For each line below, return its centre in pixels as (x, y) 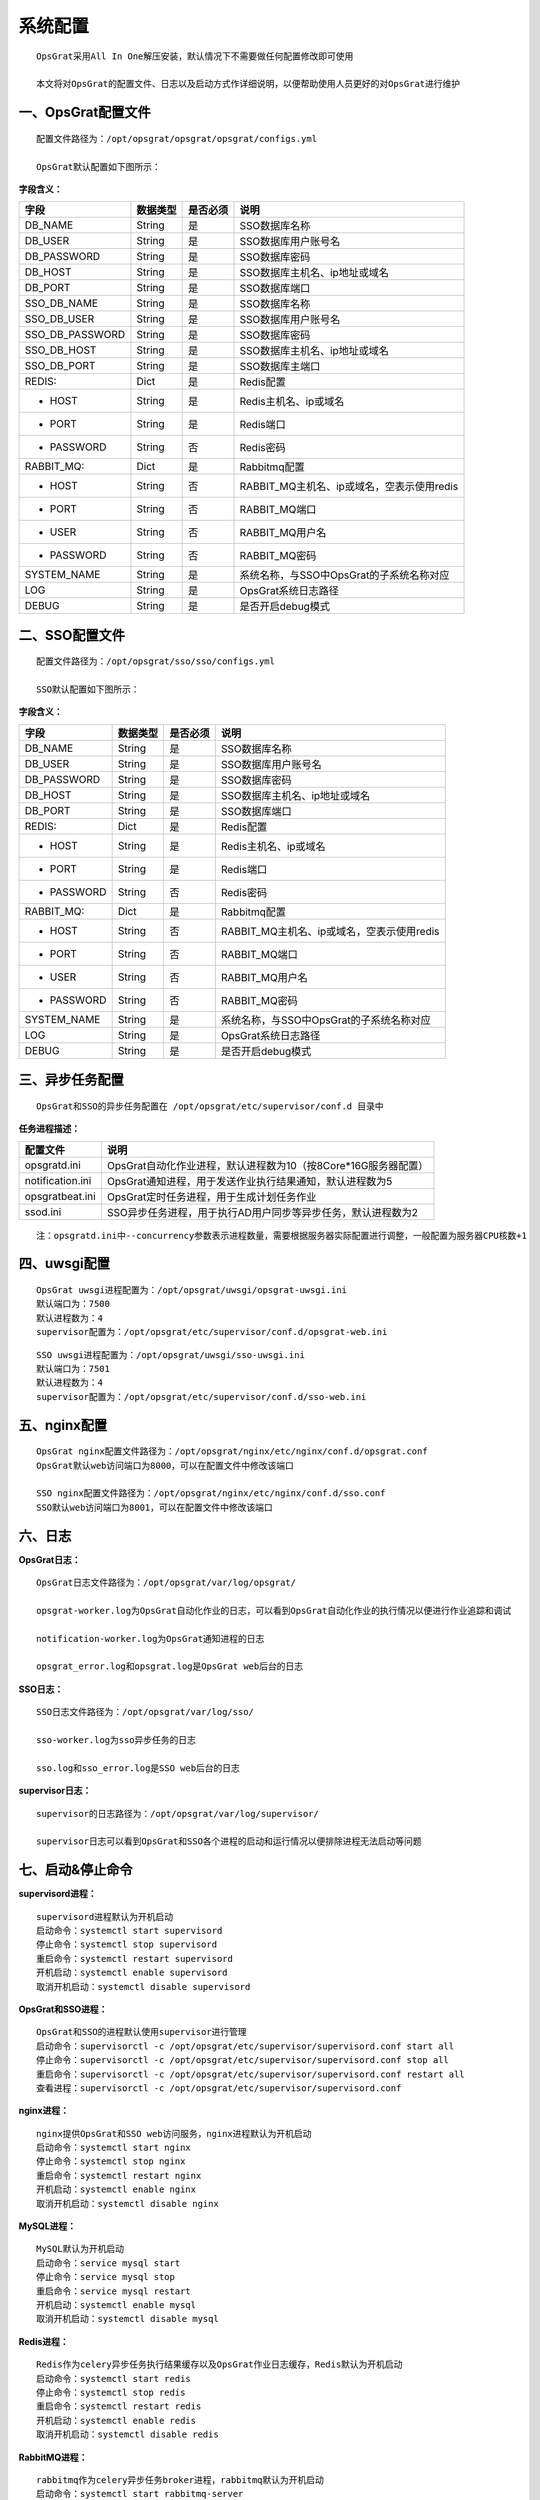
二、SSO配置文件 (71, 635)
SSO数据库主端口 (280, 367)
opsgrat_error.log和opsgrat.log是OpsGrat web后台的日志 (170, 1666)
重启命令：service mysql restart (114, 2291)
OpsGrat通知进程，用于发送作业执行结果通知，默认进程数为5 (249, 1181)
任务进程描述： (49, 1129)
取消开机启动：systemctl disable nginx (127, 2203)
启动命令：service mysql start (108, 2263)
